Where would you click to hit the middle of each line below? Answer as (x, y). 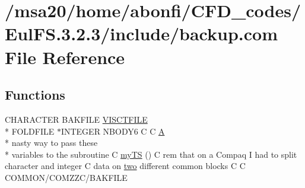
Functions (35, 95)
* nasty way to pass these (51, 143)
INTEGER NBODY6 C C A (113, 131)
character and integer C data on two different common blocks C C (125, 166)
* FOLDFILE (30, 131)
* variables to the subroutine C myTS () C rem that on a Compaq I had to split (151, 154)
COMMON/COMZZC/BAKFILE (66, 177)
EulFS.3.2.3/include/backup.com (141, 34)
